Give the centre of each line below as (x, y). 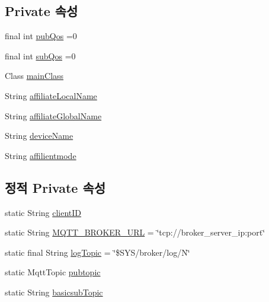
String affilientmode (41, 155)
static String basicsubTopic (54, 292)
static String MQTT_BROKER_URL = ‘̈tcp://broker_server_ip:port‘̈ (135, 232)
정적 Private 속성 (55, 187)
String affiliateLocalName (51, 95)
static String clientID (43, 212)
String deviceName (39, 136)
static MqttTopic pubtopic (53, 272)
